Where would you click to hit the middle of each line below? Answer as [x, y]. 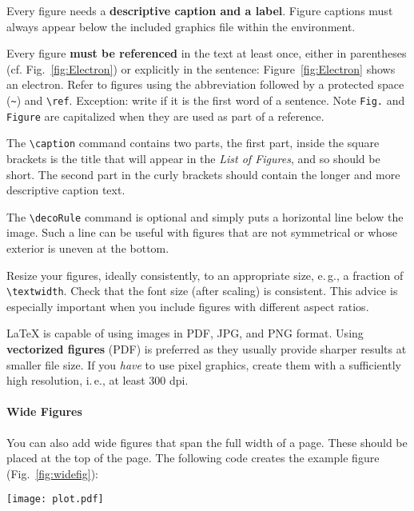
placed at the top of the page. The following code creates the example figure [193, 458]
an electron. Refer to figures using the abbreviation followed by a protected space [205, 84]
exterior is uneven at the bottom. [88, 248]
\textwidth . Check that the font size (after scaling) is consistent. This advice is [202, 291]
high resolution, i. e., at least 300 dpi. [98, 380]
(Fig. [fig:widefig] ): [52, 473]
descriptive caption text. [66, 190]
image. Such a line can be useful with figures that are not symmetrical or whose [202, 232]
